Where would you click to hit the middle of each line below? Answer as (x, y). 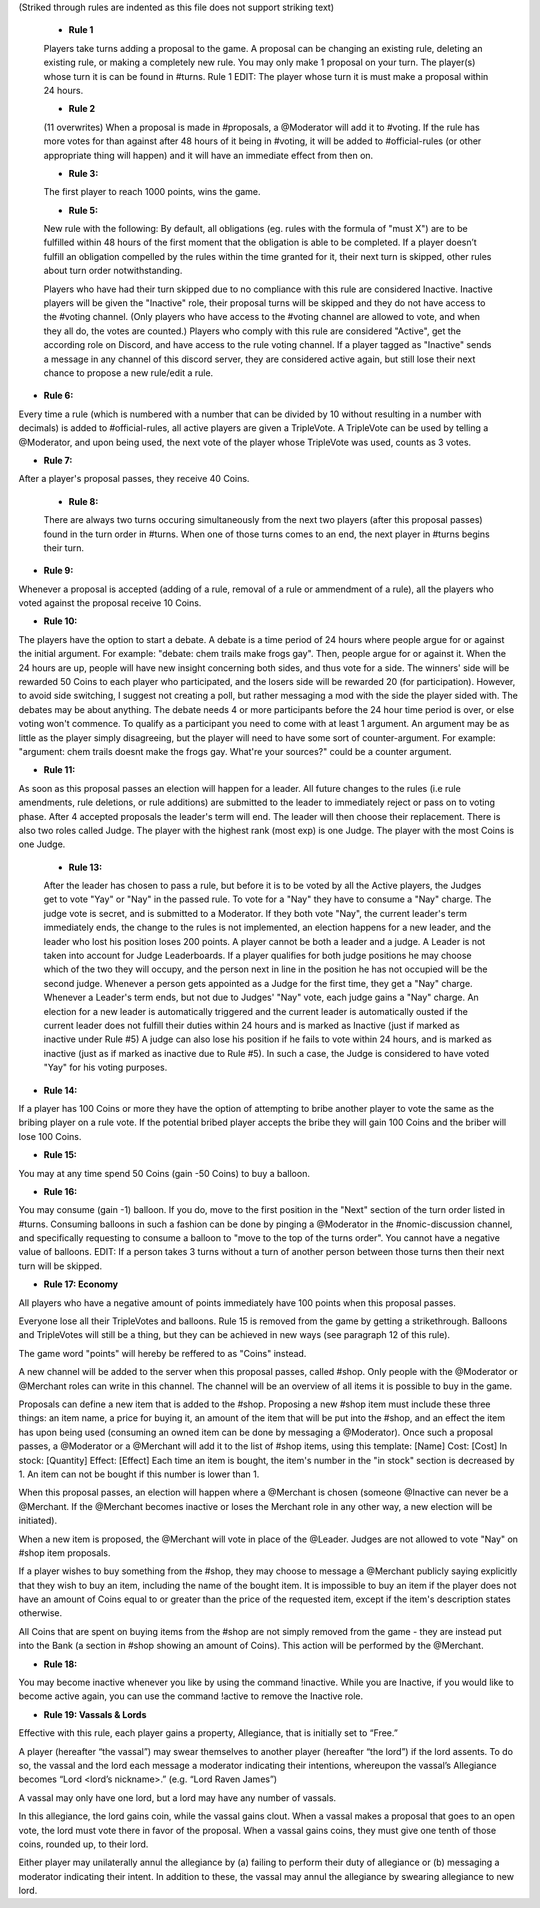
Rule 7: (58, 460)
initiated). (38, 1521)
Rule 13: (85, 867)
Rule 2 (82, 109)
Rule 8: (83, 501)
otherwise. (40, 1613)
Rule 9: (58, 571)
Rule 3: (83, 173)
